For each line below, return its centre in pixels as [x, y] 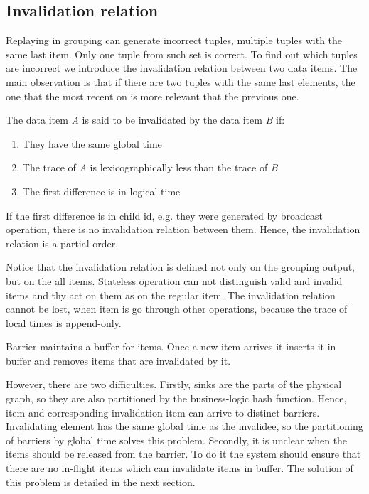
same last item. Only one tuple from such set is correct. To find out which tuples [182, 54]
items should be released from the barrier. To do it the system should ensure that [183, 454]
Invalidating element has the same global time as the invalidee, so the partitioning [184, 426]
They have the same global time [92, 143]
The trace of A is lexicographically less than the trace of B [150, 167]
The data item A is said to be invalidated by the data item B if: [145, 120]
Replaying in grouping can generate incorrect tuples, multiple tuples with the [174, 40]
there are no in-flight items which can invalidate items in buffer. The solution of [180, 468]
